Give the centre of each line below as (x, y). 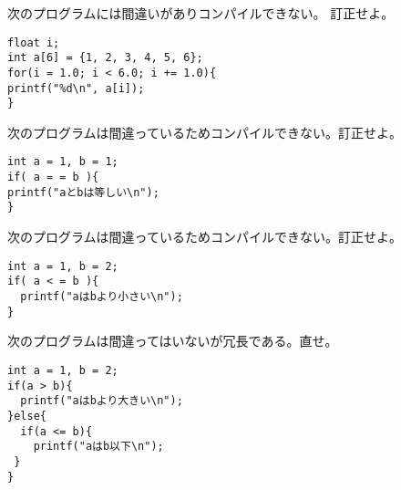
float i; (34, 42)
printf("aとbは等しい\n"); (83, 192)
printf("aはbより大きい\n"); (102, 401)
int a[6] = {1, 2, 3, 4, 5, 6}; (105, 58)
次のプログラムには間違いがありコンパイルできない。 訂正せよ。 (201, 13)
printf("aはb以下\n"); (98, 447)
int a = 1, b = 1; (63, 162)
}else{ (27, 416)
